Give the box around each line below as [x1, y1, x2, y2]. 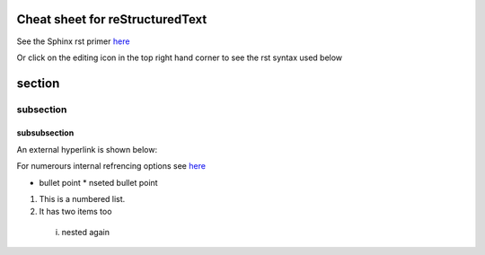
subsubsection [16, 127, 75, 138]
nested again [61, 226, 110, 237]
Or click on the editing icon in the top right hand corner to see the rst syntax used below [16, 52, 343, 63]
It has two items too [39, 207, 112, 217]
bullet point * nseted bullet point [39, 177, 158, 188]
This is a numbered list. [39, 194, 126, 205]
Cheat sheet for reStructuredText [16, 12, 207, 27]
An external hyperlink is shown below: [16, 144, 157, 154]
